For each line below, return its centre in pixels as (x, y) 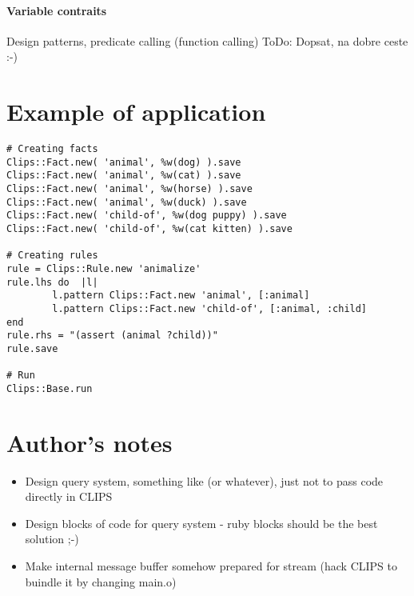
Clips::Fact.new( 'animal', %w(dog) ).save (124, 162)
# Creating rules (52, 256)
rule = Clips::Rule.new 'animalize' (104, 269)
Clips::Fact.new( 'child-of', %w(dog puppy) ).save (147, 216)
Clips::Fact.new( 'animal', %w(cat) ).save (124, 176)
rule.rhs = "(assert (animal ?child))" (112, 336)
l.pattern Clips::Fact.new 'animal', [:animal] (181, 296)
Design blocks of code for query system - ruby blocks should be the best (201, 523)
